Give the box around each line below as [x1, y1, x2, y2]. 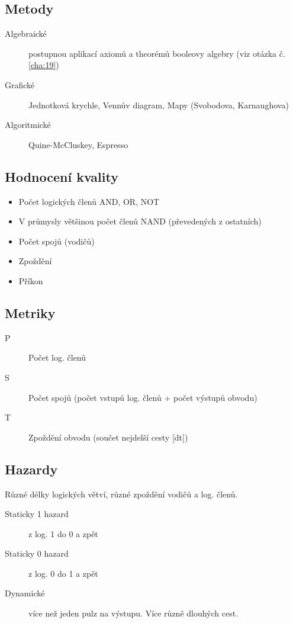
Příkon [18, 274, 43, 287]
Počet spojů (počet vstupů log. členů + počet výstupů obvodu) [28, 391, 257, 403]
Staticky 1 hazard [5, 508, 69, 520]
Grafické [5, 78, 35, 91]
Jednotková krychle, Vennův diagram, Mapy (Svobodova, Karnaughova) [28, 98, 289, 111]
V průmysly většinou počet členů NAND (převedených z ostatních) [18, 215, 262, 227]
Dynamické [5, 587, 45, 599]
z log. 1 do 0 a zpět [28, 527, 98, 539]
